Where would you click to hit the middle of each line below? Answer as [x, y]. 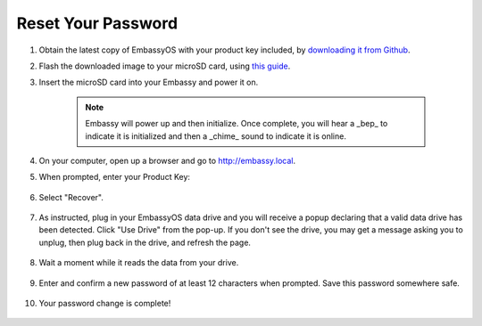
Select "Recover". [71, 197]
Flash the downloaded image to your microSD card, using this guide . [165, 66]
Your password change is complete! [105, 304]
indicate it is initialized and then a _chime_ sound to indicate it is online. [216, 136]
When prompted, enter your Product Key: [115, 177]
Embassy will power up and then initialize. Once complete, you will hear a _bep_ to [237, 124]
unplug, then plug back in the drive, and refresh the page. [145, 242]
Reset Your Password [97, 23]
